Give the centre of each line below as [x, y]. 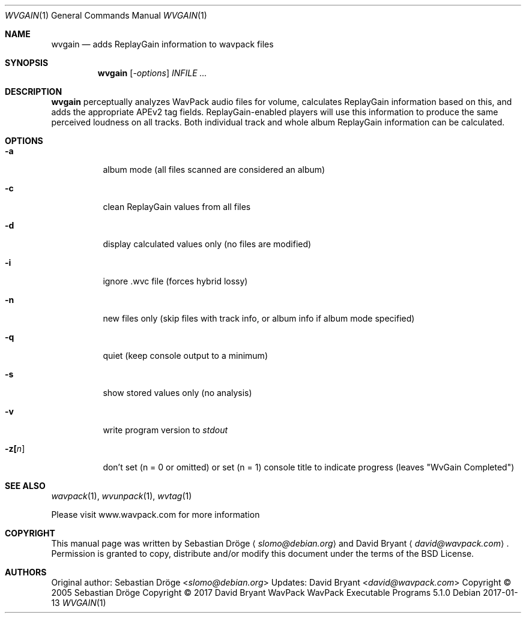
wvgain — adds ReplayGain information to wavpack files [162, 44]
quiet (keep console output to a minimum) [185, 355]
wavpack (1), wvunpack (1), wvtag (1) [122, 496]
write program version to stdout [165, 430]
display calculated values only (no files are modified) [207, 244]
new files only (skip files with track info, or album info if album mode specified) [259, 318]
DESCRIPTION [34, 91]
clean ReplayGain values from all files [177, 207]
